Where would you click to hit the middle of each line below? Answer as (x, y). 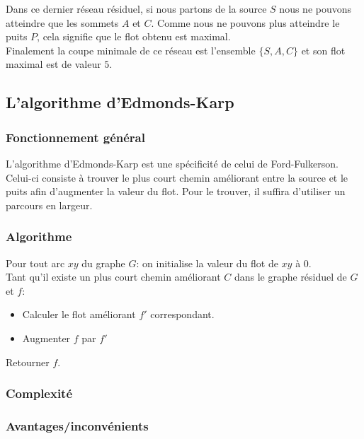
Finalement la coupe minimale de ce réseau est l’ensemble (131, 50)
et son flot (323, 50)
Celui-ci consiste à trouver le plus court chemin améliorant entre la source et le (177, 177)
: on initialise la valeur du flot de (207, 263)
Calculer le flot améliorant (79, 314)
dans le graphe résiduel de (290, 277)
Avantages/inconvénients (77, 425)
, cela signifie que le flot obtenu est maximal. (134, 36)
